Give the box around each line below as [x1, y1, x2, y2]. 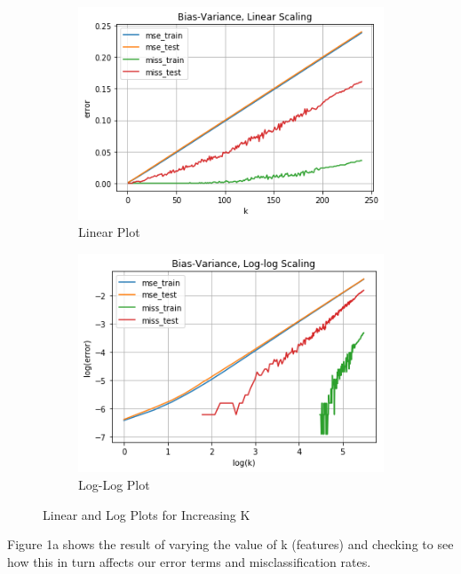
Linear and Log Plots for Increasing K [43, 505, 250, 523]
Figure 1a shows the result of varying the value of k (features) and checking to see [7, 535, 454, 554]
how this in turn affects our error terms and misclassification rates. [7, 552, 371, 570]
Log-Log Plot [78, 475, 150, 493]
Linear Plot [78, 223, 140, 241]
